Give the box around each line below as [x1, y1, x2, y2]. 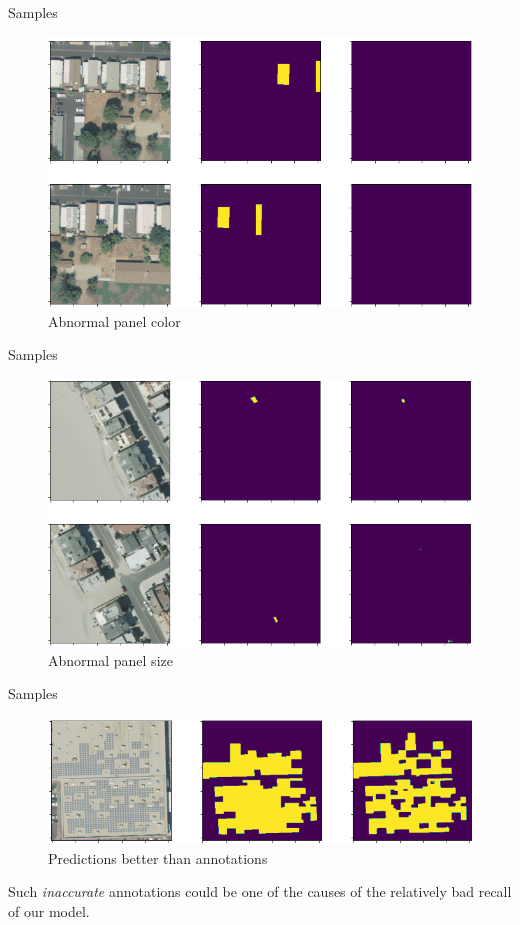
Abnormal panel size [48, 649, 173, 670]
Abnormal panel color [48, 310, 181, 331]
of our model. [8, 900, 90, 921]
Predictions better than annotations [48, 847, 268, 868]
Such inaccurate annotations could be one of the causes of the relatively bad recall [8, 881, 512, 902]
